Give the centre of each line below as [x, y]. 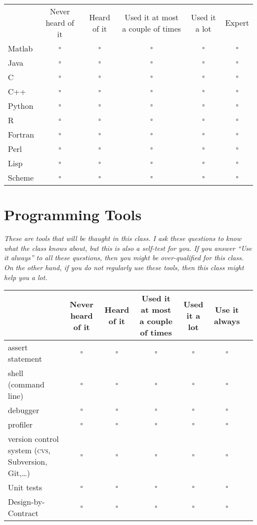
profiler [20, 425]
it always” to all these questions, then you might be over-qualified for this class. [124, 258]
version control [33, 439]
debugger [24, 410]
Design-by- [26, 502]
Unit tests [25, 487]
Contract [23, 513]
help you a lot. [26, 277]
